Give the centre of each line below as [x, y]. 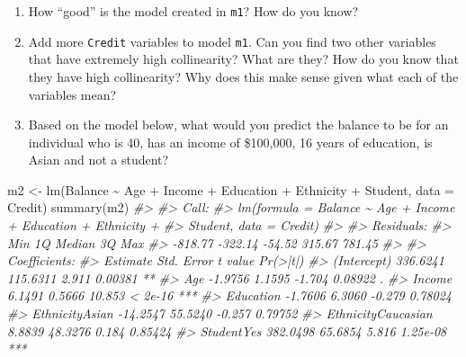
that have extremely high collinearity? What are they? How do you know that [243, 59]
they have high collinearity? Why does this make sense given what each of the [243, 76]
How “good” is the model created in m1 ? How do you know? [193, 11]
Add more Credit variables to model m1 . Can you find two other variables [232, 41]
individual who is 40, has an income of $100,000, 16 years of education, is [230, 142]
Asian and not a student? [99, 160]
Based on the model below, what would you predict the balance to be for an [238, 125]
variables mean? [72, 94]
